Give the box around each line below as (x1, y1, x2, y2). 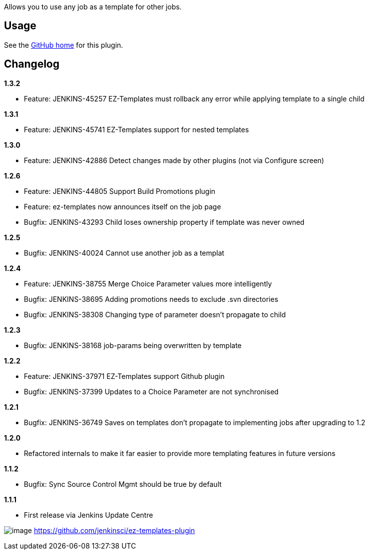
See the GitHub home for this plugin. (4, 40, 123, 49)
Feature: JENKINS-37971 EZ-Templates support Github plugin (24, 371, 225, 380)
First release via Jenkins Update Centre (24, 510, 153, 519)
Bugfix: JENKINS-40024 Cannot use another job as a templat (24, 248, 224, 257)
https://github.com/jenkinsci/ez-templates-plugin (34, 526, 195, 535)
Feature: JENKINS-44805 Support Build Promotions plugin (24, 186, 215, 195)
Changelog (4, 58, 60, 71)
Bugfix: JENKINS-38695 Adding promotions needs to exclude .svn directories (24, 294, 278, 303)
